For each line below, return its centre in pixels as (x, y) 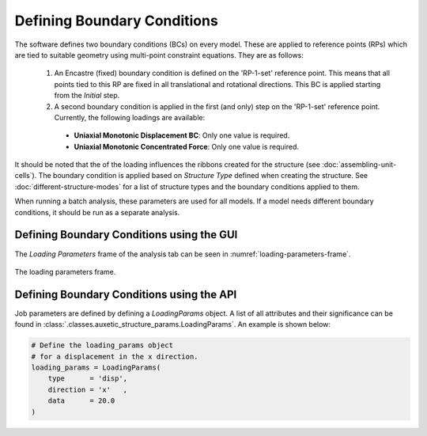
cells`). (26, 176)
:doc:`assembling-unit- (359, 165)
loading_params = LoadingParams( (96, 367)
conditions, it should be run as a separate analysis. (97, 212)
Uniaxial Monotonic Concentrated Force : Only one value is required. (187, 146)
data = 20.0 (81, 401)
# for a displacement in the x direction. (115, 356)
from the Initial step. (87, 96)
